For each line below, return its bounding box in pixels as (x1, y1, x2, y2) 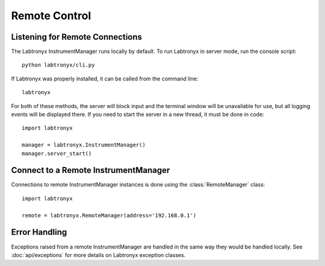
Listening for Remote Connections (11, 32, 143, 42)
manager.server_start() (22, 150, 92, 157)
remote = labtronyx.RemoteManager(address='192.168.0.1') (22, 212, 197, 219)
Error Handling (11, 227, 67, 237)
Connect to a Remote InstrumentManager (11, 165, 170, 175)
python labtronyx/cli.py (22, 62, 95, 68)
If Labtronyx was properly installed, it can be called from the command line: (11, 75, 199, 82)
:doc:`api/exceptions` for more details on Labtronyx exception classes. (11, 251, 186, 258)
